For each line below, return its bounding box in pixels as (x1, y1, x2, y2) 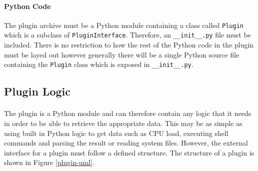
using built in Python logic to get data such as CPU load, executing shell (4, 127, 228, 138)
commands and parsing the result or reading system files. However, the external (4, 137, 248, 148)
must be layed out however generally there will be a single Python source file (4, 49, 239, 59)
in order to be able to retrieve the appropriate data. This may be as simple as (4, 117, 242, 128)
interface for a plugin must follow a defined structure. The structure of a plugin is (4, 147, 254, 157)
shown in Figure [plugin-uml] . (4, 157, 94, 167)
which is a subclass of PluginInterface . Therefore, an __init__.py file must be (4, 29, 251, 40)
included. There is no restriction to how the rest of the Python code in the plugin (4, 39, 254, 50)
